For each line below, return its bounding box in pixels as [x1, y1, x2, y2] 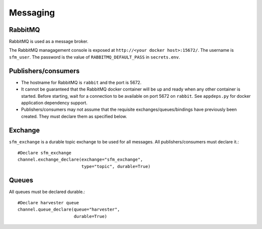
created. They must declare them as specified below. [21, 113, 127, 119]
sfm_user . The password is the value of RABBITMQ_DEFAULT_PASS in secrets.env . [9, 54, 180, 60]
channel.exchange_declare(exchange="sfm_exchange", [17, 157, 143, 162]
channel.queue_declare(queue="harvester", [17, 207, 120, 213]
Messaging [9, 7, 55, 18]
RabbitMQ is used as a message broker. [9, 39, 88, 45]
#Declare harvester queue [17, 200, 80, 206]
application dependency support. [21, 100, 87, 106]
